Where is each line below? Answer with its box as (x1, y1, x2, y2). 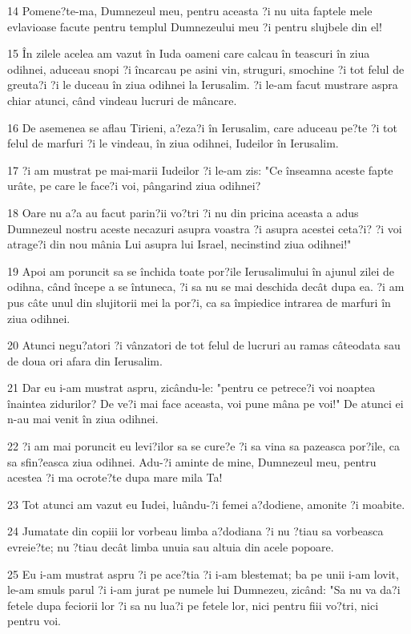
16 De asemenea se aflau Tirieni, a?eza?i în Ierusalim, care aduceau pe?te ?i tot (7, 119, 397, 135)
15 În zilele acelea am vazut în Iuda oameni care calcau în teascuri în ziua (7, 45, 370, 62)
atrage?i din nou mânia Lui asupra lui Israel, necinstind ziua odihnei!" (7, 236, 352, 252)
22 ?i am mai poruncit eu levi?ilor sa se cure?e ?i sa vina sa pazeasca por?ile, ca (7, 438, 401, 454)
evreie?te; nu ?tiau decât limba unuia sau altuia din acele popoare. (7, 539, 334, 555)
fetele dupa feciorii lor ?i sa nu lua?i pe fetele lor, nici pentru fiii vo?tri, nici (7, 596, 379, 613)
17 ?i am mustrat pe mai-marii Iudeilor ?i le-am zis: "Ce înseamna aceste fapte (7, 161, 393, 178)
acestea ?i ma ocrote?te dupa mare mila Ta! (7, 469, 223, 486)
